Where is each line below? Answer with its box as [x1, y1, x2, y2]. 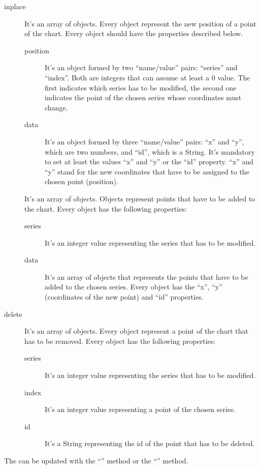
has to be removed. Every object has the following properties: [24, 335, 216, 346]
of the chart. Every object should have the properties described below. [24, 28, 243, 39]
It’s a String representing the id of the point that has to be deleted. [45, 438, 255, 449]
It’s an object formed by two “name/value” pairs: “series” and [45, 62, 238, 73]
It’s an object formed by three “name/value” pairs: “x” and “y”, [45, 136, 244, 146]
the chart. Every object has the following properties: [24, 203, 187, 214]
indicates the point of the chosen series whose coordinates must [45, 92, 242, 103]
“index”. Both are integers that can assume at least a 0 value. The [45, 72, 250, 82]
